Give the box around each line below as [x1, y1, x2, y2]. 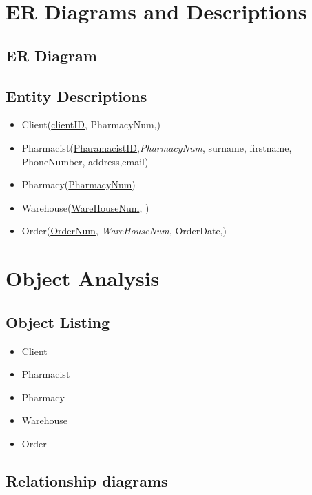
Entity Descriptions [6, 85, 147, 106]
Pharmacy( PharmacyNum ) [21, 177, 136, 192]
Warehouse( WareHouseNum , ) [21, 200, 149, 214]
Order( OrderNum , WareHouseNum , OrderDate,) [21, 223, 227, 238]
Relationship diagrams [6, 469, 168, 491]
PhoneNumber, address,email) [21, 154, 149, 168]
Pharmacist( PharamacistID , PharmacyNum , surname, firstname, [21, 140, 292, 154]
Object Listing [6, 311, 110, 332]
